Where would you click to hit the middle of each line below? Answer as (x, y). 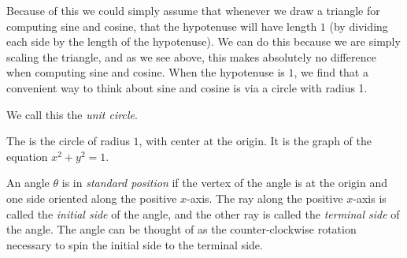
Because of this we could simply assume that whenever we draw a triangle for (193, 10)
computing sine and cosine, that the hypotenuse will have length (162, 26)
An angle (28, 183)
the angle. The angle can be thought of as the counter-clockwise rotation (181, 229)
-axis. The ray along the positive (265, 198)
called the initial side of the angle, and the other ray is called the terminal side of (203, 213)
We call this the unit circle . (72, 114)
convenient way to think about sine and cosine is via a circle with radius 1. (187, 87)
